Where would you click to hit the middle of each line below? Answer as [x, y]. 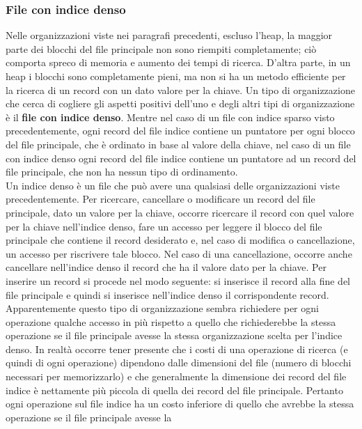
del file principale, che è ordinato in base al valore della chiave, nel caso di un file [178, 144]
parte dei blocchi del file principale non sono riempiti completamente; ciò [161, 48]
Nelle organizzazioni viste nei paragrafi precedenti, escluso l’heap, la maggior [169, 35]
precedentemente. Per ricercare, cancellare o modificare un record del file [160, 199]
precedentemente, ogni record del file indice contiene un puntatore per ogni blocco [180, 131]
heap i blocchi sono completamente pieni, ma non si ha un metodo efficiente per [176, 76]
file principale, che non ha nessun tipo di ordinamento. [122, 172]
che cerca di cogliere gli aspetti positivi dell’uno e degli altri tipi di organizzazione [180, 103]
